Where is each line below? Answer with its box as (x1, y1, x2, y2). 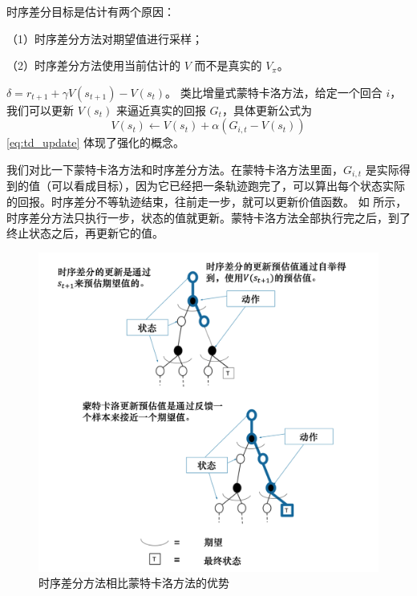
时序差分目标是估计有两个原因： (6, 3, 175, 19)
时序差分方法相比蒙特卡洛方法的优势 (38, 574, 229, 591)
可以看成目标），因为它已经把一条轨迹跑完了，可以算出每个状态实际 (51, 177, 405, 194)
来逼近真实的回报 (115, 101, 206, 118)
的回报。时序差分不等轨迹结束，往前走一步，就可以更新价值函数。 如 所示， (6, 193, 407, 210)
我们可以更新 (6, 101, 74, 118)
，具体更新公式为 (221, 101, 312, 118)
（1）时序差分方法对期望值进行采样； (6, 30, 203, 47)
